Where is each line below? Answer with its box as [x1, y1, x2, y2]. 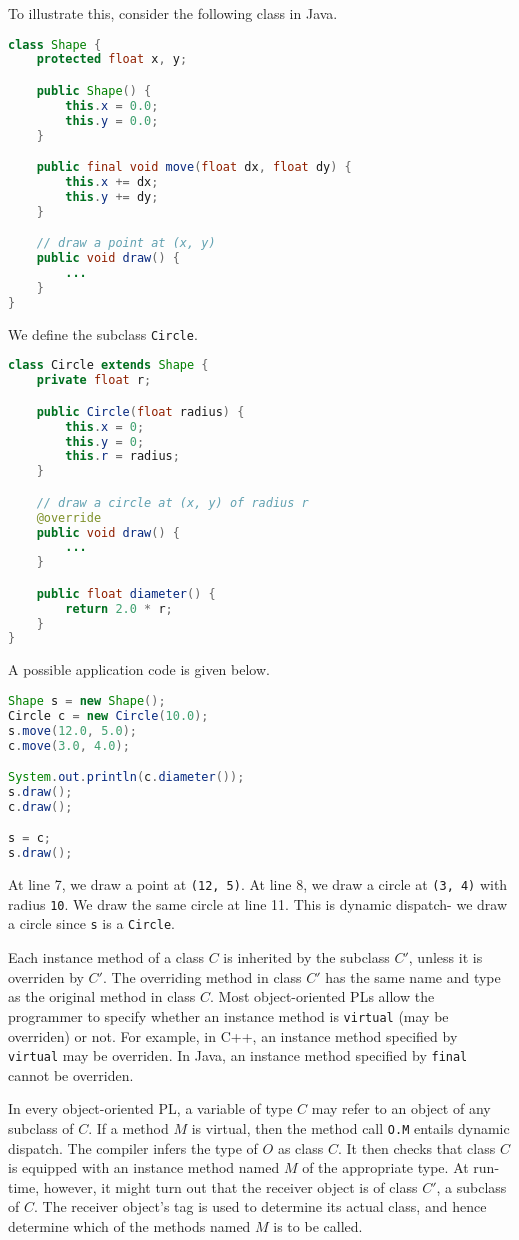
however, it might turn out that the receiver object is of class [43, 1176, 418, 1197]
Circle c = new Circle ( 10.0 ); [8, 708, 209, 723]
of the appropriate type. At [302, 1157, 469, 1178]
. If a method [88, 1117, 169, 1138]
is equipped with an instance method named [8, 1157, 280, 1178]
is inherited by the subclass [223, 947, 390, 968]
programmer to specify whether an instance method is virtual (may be [8, 1005, 449, 1026]
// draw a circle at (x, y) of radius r [36, 495, 309, 510]
